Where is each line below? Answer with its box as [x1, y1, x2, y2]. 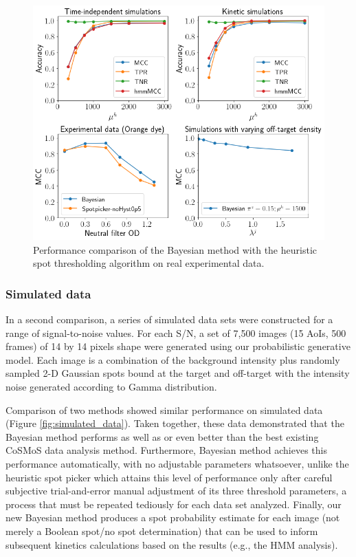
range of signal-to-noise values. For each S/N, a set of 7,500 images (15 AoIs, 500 [5, 325, 346, 340]
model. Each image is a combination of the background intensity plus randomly [5, 352, 340, 367]
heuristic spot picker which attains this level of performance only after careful [5, 470, 333, 484]
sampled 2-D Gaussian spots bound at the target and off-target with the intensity [5, 366, 350, 380]
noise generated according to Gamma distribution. [5, 380, 217, 394]
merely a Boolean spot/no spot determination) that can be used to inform [5, 524, 318, 538]
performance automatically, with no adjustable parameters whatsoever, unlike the [5, 457, 349, 471]
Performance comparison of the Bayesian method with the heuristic [33, 242, 317, 256]
